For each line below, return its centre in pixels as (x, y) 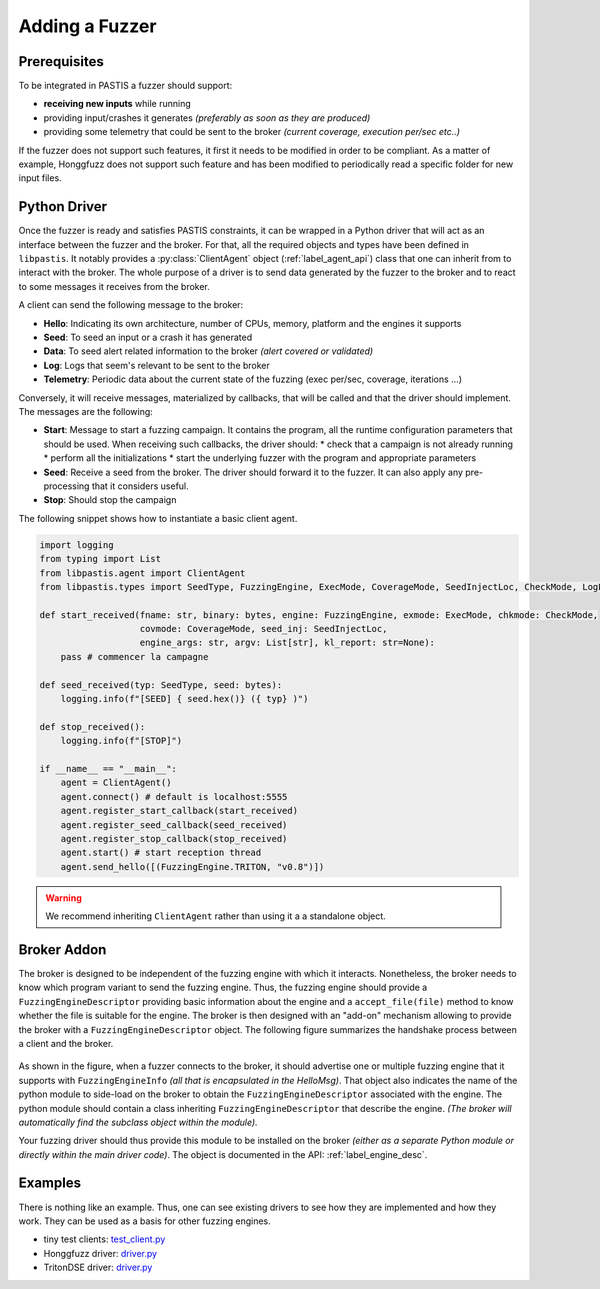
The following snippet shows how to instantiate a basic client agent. (158, 518)
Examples (50, 1183)
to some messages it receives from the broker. (114, 286)
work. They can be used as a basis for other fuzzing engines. (145, 1221)
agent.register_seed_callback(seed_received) (174, 824)
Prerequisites (61, 61)
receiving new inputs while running (117, 104)
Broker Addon (62, 949)
